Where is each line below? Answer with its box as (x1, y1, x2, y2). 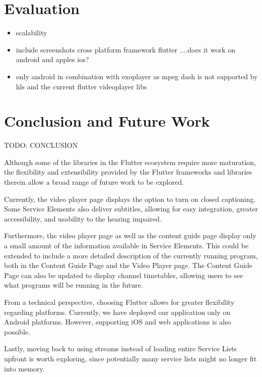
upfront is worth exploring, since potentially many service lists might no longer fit (4, 353, 257, 363)
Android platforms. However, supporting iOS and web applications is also (4, 316, 231, 327)
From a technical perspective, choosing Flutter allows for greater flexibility (4, 296, 235, 307)
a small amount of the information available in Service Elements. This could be (4, 240, 249, 250)
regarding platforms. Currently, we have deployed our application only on (4, 306, 231, 317)
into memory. (4, 363, 45, 373)
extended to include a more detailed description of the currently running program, (4, 250, 258, 260)
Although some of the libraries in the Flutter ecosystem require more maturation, (4, 156, 256, 167)
